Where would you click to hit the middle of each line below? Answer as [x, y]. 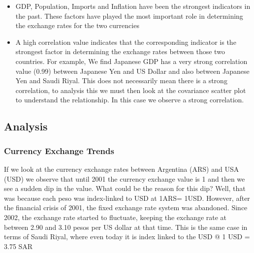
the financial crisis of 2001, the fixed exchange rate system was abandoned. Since [126, 207]
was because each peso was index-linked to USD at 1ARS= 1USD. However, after [127, 198]
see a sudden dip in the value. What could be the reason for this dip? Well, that [125, 188]
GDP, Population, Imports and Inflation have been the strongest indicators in [133, 6]
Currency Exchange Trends [59, 150]
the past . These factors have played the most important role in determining [129, 16]
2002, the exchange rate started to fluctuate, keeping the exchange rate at [115, 217]
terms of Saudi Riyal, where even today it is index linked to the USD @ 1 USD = [127, 237]
